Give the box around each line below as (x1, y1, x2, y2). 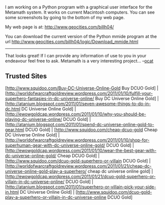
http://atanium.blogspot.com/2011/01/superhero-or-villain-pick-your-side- (6, 183, 156, 190)
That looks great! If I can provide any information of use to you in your (5, 53, 146, 58)
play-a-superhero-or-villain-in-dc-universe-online (5, 194, 107, 200)
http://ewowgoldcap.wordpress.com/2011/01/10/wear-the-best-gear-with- (6, 147, 157, 153)
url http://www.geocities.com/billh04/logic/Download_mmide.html (5, 39, 138, 45)
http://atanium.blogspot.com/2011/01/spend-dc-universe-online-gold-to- (6, 121, 155, 127)
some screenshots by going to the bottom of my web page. (5, 15, 125, 20)
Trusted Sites (5, 72, 47, 80)
